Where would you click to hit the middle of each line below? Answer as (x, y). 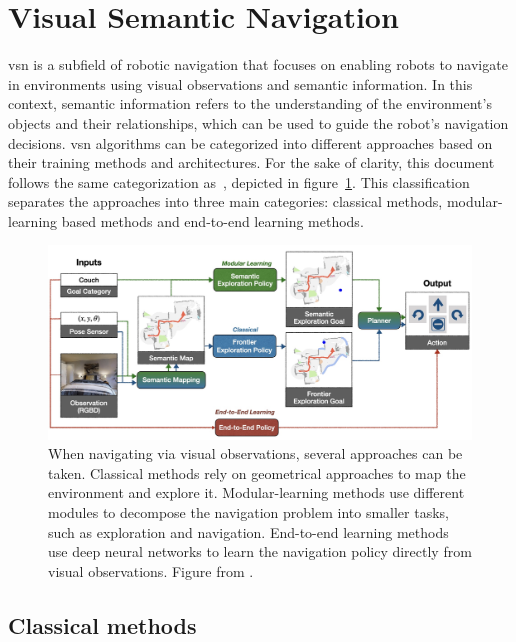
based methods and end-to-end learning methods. (212, 220)
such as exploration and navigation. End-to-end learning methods (248, 531)
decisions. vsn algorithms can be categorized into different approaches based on (250, 142)
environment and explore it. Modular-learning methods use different (256, 492)
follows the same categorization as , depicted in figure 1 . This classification (239, 181)
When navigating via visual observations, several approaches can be (255, 453)
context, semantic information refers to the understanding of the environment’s (250, 103)
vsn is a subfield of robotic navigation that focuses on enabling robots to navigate (258, 64)
